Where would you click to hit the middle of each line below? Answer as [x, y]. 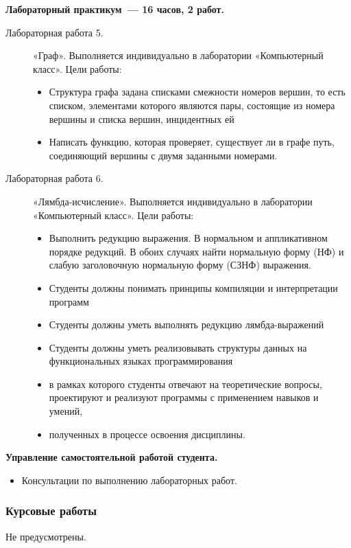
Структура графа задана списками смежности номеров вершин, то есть [197, 92]
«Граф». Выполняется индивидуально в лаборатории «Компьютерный [178, 55]
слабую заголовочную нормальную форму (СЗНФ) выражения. [180, 265]
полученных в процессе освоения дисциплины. [147, 434]
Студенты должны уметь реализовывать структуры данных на [178, 347]
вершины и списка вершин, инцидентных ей [142, 118]
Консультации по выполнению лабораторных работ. [129, 480]
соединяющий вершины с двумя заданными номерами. [163, 155]
